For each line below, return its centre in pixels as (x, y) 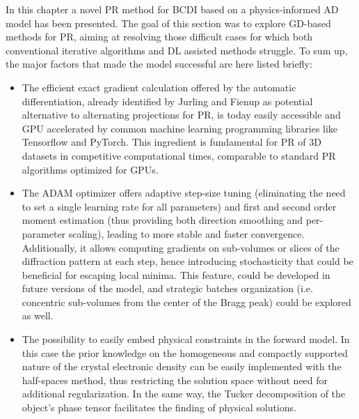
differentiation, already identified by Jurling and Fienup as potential (167, 101)
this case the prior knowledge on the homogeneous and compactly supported (185, 352)
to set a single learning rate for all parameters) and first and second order (179, 206)
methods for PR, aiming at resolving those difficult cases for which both (159, 37)
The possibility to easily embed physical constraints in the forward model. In (186, 339)
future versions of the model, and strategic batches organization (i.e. (167, 288)
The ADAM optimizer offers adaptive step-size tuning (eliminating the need (184, 193)
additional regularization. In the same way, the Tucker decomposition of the (184, 394)
